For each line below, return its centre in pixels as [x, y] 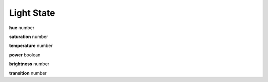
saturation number [29, 37]
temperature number [31, 46]
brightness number [29, 64]
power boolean [25, 55]
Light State [32, 13]
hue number [22, 28]
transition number [28, 73]
